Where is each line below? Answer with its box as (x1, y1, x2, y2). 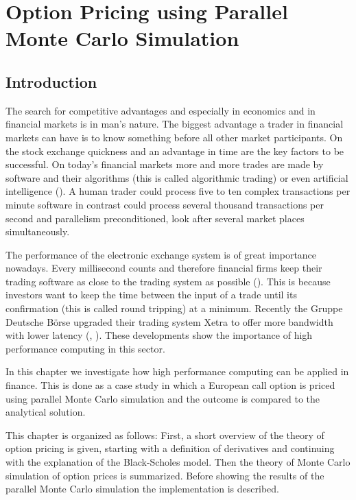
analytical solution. (5, 405, 86, 419)
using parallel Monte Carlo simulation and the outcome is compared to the (5, 391, 320, 405)
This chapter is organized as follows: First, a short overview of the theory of (5, 427, 324, 442)
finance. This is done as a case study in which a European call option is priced (5, 378, 335, 392)
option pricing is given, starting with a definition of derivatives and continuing (5, 441, 335, 455)
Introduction (5, 71, 97, 92)
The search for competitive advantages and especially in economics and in (5, 103, 316, 117)
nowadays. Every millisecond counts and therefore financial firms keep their (5, 261, 322, 275)
